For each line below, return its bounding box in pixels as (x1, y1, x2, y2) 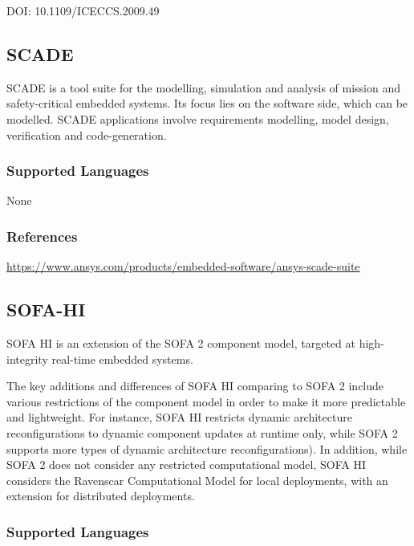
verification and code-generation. (6, 126, 167, 143)
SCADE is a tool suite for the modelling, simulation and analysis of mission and (6, 79, 400, 96)
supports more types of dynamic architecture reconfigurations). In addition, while (6, 440, 408, 457)
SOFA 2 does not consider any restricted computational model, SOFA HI (6, 456, 366, 473)
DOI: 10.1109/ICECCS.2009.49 (6, 2, 160, 18)
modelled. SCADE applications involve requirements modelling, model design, (6, 110, 389, 127)
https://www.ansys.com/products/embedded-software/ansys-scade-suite (6, 258, 360, 275)
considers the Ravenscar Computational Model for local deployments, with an (6, 471, 388, 488)
